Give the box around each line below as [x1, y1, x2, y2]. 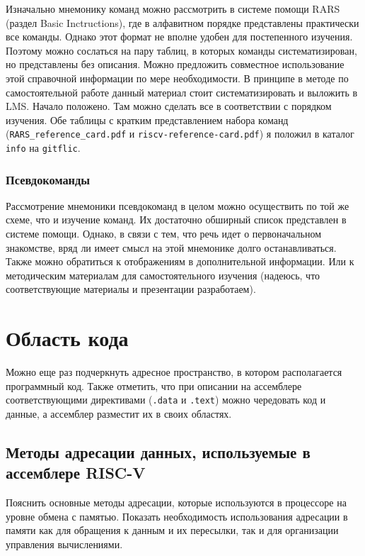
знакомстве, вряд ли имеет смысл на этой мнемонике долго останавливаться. [6, 240, 337, 255]
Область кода [6, 323, 129, 352]
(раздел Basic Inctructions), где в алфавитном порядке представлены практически [6, 15, 359, 30]
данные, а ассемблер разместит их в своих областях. [6, 406, 232, 421]
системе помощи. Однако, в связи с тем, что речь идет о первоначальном [6, 226, 322, 241]
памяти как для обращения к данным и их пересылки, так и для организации [6, 523, 339, 538]
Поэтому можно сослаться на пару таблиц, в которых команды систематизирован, [6, 43, 357, 57]
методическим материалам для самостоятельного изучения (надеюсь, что [6, 267, 320, 282]
